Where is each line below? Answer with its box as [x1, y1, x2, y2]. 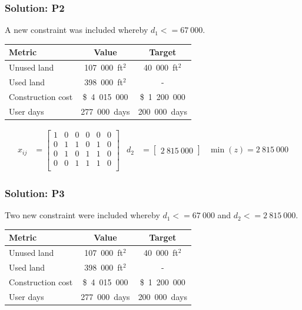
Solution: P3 [5, 185, 65, 200]
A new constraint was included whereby [5, 24, 148, 36]
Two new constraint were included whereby [5, 209, 160, 221]
